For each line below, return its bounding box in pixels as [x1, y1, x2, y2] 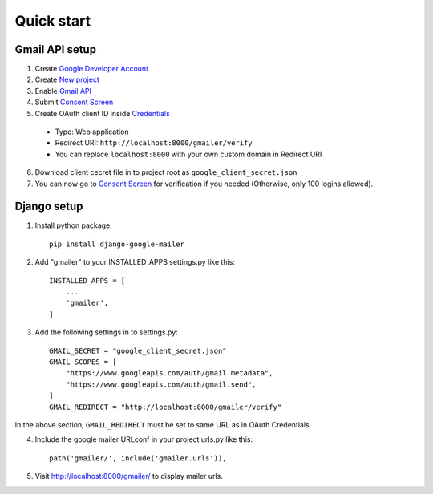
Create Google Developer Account [34, 64, 148, 74]
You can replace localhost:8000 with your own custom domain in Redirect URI [55, 149, 322, 159]
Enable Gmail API [34, 86, 92, 95]
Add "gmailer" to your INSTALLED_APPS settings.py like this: [34, 257, 236, 267]
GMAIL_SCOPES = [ [49, 358, 117, 366]
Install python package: [34, 221, 112, 230]
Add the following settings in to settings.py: [34, 327, 178, 337]
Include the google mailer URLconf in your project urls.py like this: [34, 435, 253, 444]
